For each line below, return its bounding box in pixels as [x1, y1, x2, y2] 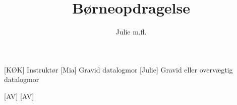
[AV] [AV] [4, 90, 34, 101]
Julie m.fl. [115, 26, 147, 37]
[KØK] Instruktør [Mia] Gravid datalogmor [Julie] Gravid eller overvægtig [4, 64, 233, 74]
